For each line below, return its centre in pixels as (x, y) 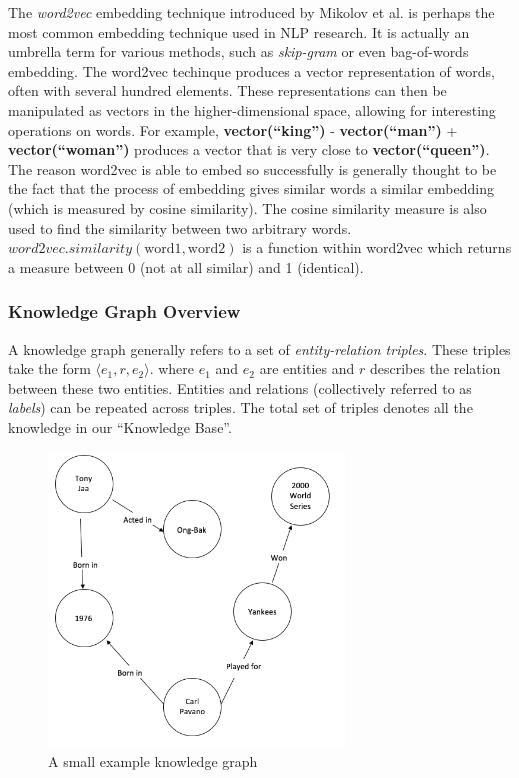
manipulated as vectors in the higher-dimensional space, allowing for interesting (252, 109)
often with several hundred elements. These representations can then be (227, 90)
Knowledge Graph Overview (124, 311)
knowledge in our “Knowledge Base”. (120, 426)
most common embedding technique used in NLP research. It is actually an (239, 31)
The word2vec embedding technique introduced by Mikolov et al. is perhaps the (251, 12)
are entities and (307, 368)
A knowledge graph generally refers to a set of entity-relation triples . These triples (259, 348)
